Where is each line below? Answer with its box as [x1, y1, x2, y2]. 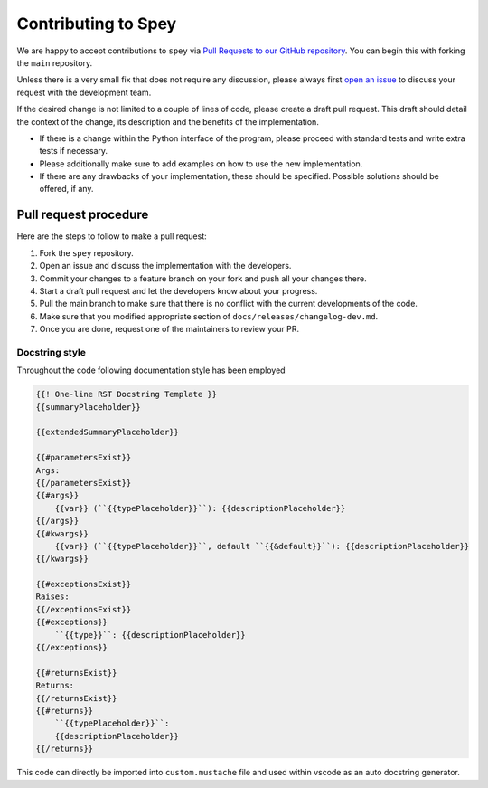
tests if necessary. [39, 146, 108, 157]
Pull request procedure [16, 207, 149, 223]
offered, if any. [39, 184, 94, 195]
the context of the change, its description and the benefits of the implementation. [16, 116, 320, 127]
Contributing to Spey [16, 14, 177, 33]
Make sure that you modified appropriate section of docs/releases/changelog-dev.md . [39, 310, 379, 321]
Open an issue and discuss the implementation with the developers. [39, 261, 292, 271]
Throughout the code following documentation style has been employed [16, 365, 286, 375]
